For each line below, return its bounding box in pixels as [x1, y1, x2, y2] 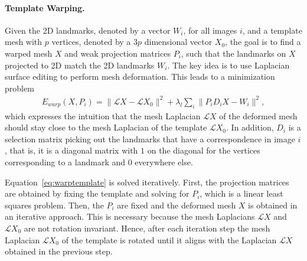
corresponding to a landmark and [5, 156, 126, 168]
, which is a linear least [200, 187, 283, 200]
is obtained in [248, 198, 298, 211]
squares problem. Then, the [5, 198, 104, 211]
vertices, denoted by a [51, 35, 131, 48]
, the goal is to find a [225, 35, 301, 48]
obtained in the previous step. [5, 245, 113, 257]
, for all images [183, 24, 237, 36]
